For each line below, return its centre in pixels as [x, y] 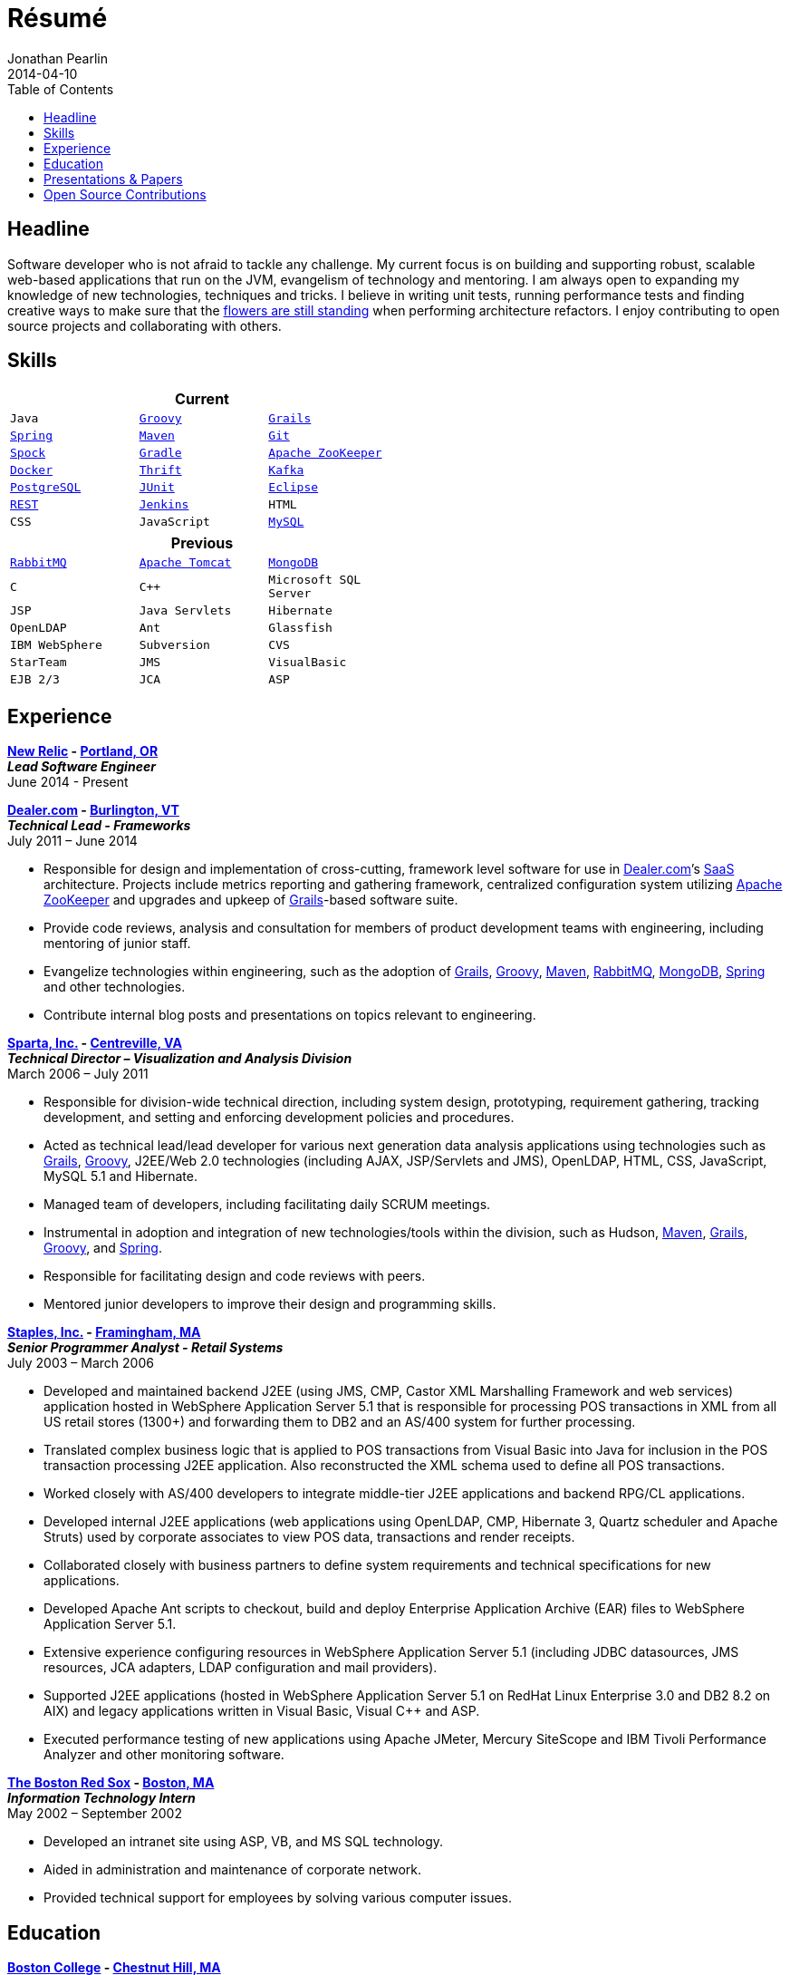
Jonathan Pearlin [58, 58]
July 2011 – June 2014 [72, 841]
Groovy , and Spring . [103, 1248]
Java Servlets [185, 611]
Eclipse [294, 488]
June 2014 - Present [68, 782]
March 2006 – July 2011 [78, 1074]
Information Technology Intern [101, 1798]
